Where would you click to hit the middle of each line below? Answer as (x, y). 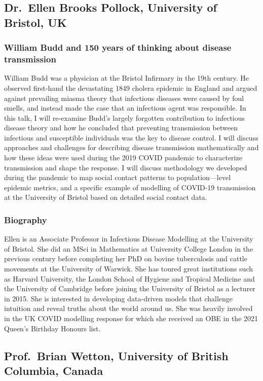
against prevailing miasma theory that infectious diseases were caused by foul (124, 98)
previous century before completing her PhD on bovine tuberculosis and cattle (126, 258)
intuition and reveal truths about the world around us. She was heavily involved (128, 308)
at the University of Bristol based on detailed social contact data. (106, 197)
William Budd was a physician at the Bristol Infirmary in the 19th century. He (127, 78)
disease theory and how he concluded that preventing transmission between (121, 128)
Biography (26, 219)
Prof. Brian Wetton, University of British (116, 355)
